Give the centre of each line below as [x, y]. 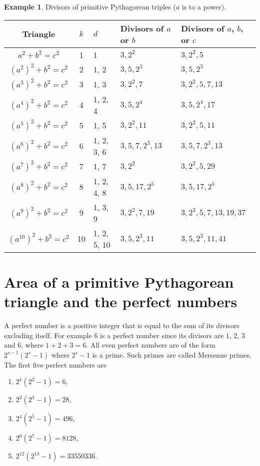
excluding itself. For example [48, 335]
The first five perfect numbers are [55, 364]
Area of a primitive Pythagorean [119, 281]
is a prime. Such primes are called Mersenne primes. [172, 354]
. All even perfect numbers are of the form [151, 345]
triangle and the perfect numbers [121, 301]
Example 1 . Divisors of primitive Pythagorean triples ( [90, 6]
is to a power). [204, 6]
